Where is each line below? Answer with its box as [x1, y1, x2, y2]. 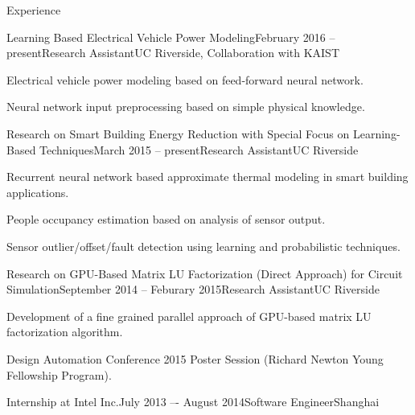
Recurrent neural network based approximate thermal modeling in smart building [6, 168, 409, 185]
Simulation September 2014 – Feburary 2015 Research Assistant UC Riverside [6, 281, 380, 298]
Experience [6, 2, 61, 18]
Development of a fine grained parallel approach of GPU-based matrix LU [6, 307, 372, 324]
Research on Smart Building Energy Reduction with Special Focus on [6, 125, 350, 142]
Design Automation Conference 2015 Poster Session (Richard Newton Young [6, 350, 384, 367]
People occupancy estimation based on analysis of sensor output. [6, 211, 326, 228]
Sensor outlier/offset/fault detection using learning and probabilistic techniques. [6, 237, 401, 254]
